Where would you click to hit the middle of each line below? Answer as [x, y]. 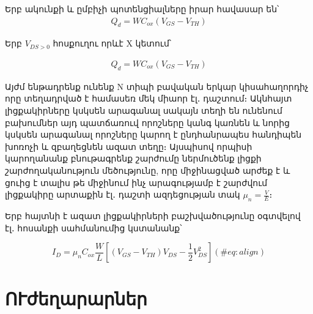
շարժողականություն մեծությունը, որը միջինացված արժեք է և [148, 170]
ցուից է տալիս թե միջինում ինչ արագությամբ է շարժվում [136, 182]
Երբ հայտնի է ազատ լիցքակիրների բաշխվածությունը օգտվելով [153, 215]
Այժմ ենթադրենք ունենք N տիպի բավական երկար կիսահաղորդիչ [157, 86]
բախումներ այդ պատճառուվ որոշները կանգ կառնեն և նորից [147, 122]
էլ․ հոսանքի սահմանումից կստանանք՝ [94, 227]
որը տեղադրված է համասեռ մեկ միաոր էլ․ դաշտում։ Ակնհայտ [149, 98]
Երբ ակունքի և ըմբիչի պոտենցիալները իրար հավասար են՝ [142, 9]
